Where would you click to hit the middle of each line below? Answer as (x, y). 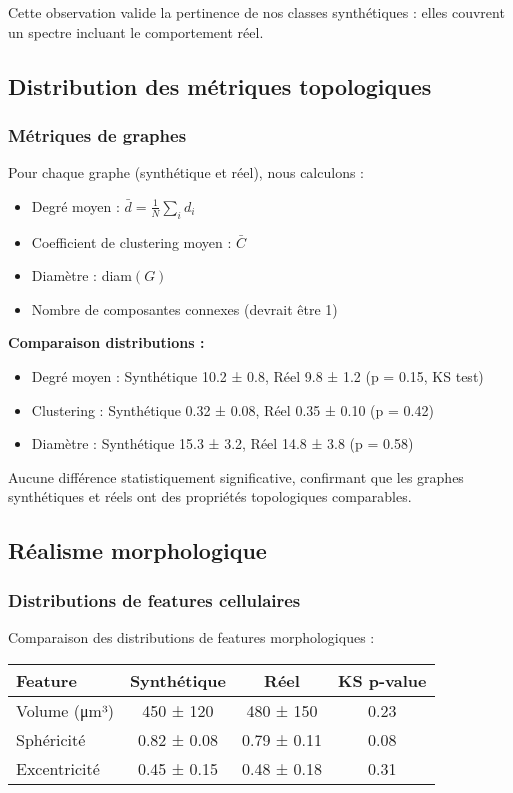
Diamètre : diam (81, 275)
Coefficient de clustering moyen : (131, 241)
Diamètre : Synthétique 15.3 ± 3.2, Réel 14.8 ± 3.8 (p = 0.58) (222, 443)
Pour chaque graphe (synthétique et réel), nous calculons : (186, 172)
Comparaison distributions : (106, 342)
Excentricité (58, 768)
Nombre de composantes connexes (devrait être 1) (184, 308)
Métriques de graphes (97, 134)
